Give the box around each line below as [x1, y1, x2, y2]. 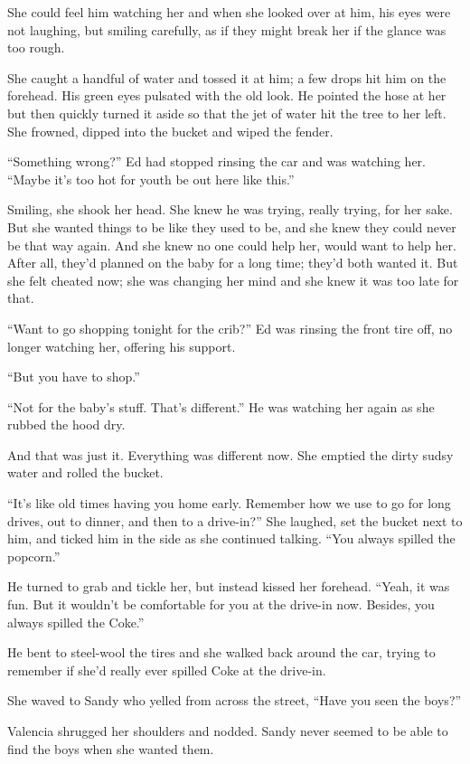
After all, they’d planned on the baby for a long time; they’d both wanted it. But [7, 253, 458, 272]
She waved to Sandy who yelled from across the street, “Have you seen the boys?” [7, 691, 462, 710]
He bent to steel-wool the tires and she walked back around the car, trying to [7, 643, 436, 662]
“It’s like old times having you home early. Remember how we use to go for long [7, 494, 451, 513]
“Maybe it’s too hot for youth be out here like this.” [7, 169, 295, 188]
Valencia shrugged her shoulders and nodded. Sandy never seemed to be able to [7, 722, 448, 740]
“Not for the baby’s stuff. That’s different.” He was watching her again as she [7, 397, 435, 416]
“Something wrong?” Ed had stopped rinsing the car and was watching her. [7, 152, 426, 171]
